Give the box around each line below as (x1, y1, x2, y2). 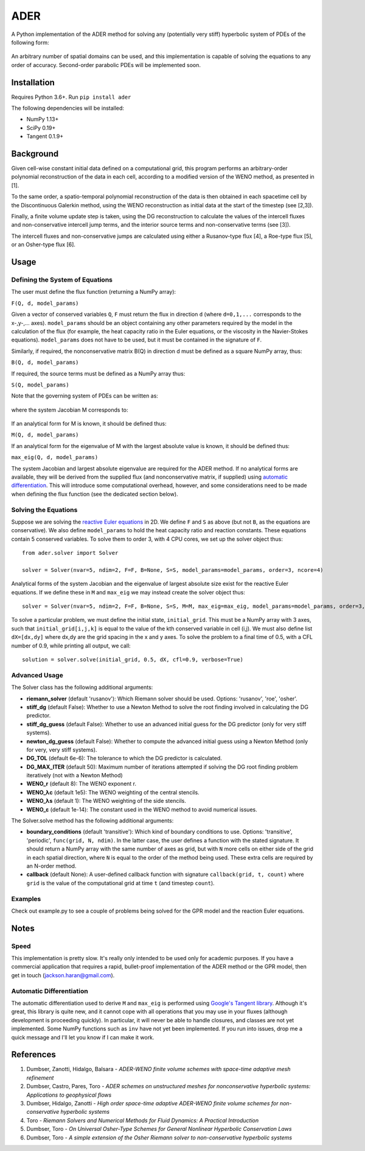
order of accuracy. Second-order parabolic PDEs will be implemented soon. (11, 61, 201, 68)
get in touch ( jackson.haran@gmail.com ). (11, 971, 115, 978)
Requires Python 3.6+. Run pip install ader (11, 93, 131, 101)
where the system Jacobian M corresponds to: (11, 406, 128, 413)
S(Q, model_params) (11, 381, 69, 388)
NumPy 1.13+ (26, 116, 59, 123)
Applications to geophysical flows (26, 1091, 112, 1099)
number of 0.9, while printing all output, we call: (11, 642, 131, 649)
